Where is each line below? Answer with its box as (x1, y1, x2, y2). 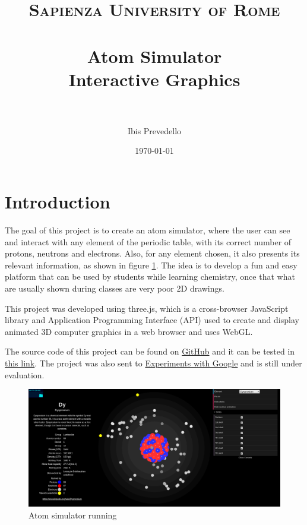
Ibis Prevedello (127, 124, 182, 137)
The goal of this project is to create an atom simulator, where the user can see (5, 224, 290, 236)
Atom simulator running (29, 509, 117, 521)
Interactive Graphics (68, 67, 240, 91)
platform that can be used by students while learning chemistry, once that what (5, 270, 295, 283)
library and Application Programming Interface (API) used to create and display (5, 314, 299, 326)
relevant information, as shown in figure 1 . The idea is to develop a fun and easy (5, 258, 297, 271)
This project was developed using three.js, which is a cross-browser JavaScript (5, 302, 289, 314)
